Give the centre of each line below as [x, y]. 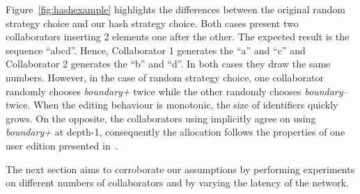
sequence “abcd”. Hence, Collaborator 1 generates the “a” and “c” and [156, 50]
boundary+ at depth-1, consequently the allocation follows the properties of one [175, 132]
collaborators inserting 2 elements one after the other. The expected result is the [178, 37]
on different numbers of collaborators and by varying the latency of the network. [177, 183]
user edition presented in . [62, 145]
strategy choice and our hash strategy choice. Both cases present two [152, 23]
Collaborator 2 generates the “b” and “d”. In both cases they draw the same [168, 64]
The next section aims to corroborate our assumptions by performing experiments [180, 169]
